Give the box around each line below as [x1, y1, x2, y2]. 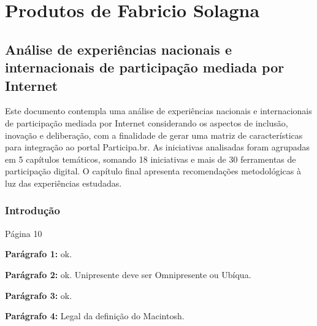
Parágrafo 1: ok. [5, 247, 72, 260]
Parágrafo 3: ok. [5, 289, 72, 301]
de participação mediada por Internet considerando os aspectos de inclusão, [5, 116, 288, 129]
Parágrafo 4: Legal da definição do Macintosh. [5, 309, 185, 322]
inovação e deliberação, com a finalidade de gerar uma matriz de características [5, 128, 303, 141]
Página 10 [5, 227, 42, 239]
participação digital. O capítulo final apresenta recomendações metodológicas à [5, 165, 301, 177]
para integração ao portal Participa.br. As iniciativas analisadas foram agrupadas [5, 141, 310, 153]
